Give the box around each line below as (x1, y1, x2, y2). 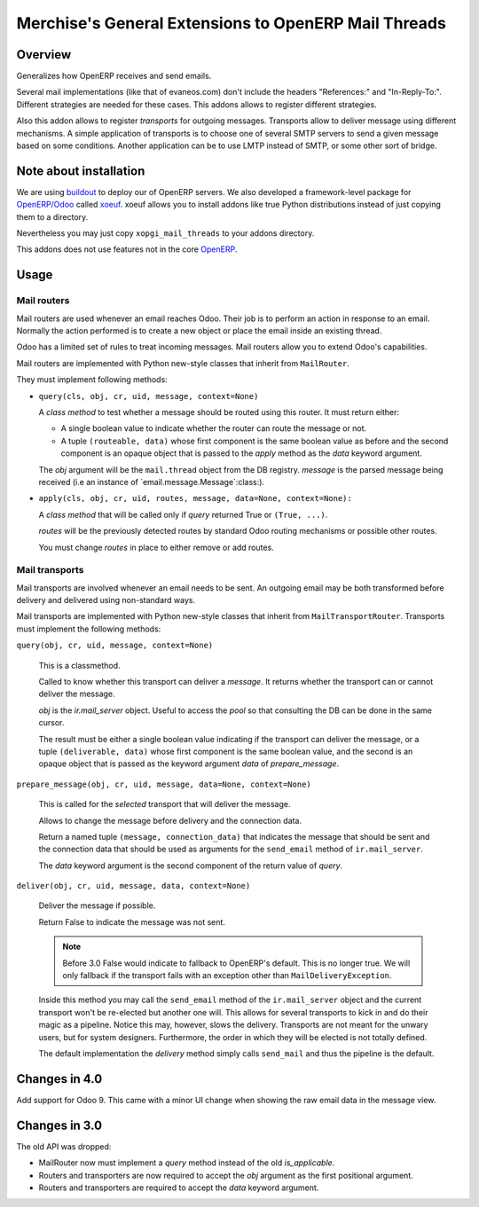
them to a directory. (16, 211, 89, 222)
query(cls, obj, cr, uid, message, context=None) (38, 391, 259, 401)
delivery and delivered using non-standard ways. (16, 595, 195, 606)
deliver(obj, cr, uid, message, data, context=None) (16, 881, 251, 891)
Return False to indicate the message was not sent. (38, 916, 226, 927)
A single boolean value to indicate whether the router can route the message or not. (60, 423, 367, 434)
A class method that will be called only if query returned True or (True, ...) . (38, 509, 328, 520)
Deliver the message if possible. (38, 900, 156, 911)
